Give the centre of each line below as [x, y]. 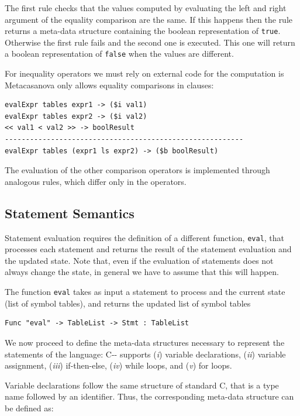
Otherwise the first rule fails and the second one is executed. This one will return [150, 42]
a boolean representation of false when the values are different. [119, 54]
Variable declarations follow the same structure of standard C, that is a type [142, 385]
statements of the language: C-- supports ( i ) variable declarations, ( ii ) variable [145, 354]
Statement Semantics [70, 213]
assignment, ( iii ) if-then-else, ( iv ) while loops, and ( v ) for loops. [118, 365]
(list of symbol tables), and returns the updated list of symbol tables [128, 303]
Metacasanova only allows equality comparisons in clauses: [109, 85]
